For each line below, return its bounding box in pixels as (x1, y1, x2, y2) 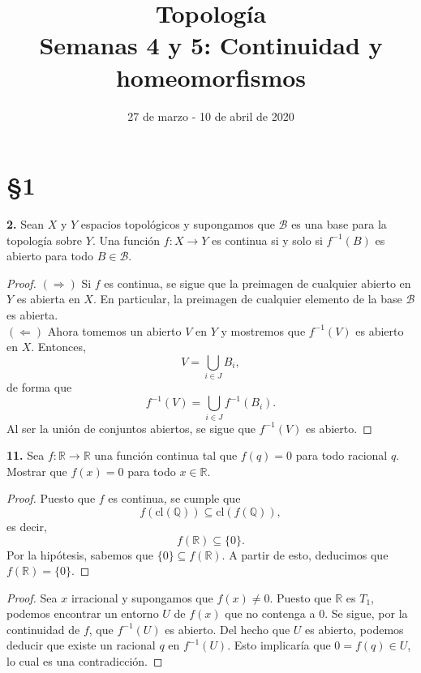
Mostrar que (6, 462, 67, 479)
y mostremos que (221, 322, 306, 339)
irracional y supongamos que (71, 589, 213, 606)
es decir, (6, 517, 47, 534)
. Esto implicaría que (227, 637, 331, 654)
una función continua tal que (94, 447, 238, 464)
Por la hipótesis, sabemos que (6, 546, 153, 563)
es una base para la (291, 216, 387, 233)
